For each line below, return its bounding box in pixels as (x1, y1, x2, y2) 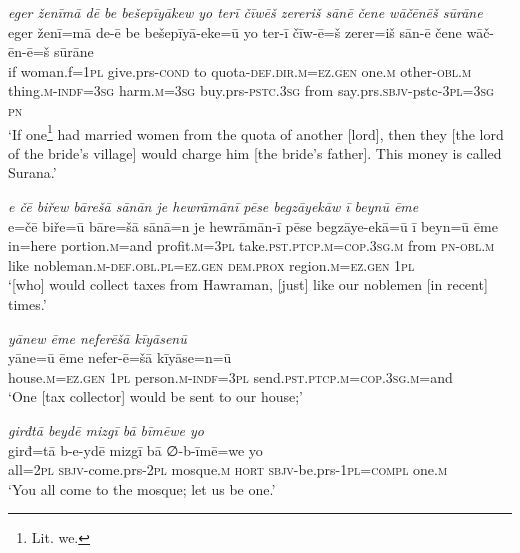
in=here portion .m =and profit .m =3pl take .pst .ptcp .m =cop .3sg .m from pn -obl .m (8, 235, 495, 256)
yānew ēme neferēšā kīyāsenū (8, 327, 187, 348)
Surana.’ (8, 162, 57, 183)
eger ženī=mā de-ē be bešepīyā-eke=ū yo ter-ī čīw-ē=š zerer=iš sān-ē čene (8, 21, 462, 42)
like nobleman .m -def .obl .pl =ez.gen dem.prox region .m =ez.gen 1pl (8, 254, 415, 275)
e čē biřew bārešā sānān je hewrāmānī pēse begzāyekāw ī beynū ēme (8, 196, 419, 216)
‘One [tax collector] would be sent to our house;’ (8, 386, 304, 407)
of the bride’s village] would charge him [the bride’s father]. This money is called (8, 142, 502, 163)
